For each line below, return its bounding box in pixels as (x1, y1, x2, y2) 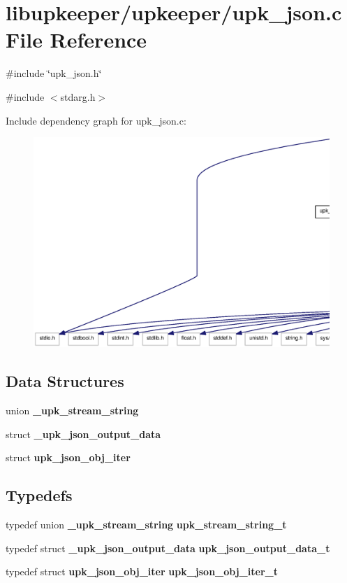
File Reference (6, 25, 147, 54)
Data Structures (6, 370, 124, 392)
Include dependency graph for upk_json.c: (6, 113, 186, 127)
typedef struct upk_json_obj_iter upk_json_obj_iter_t (6, 564, 278, 579)
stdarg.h (60, 89, 96, 104)
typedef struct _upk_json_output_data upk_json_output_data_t (6, 540, 330, 555)
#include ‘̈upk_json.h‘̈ (6, 66, 102, 80)
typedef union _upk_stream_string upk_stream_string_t (6, 517, 287, 532)
